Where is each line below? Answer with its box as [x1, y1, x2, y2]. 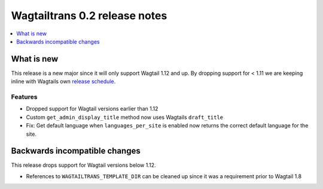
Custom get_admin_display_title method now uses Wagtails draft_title [26, 114, 224, 121]
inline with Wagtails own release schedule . [11, 78, 116, 85]
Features [11, 93, 38, 101]
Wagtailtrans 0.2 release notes [11, 9, 167, 22]
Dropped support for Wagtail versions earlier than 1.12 [26, 105, 159, 112]
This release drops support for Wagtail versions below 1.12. [11, 161, 156, 169]
